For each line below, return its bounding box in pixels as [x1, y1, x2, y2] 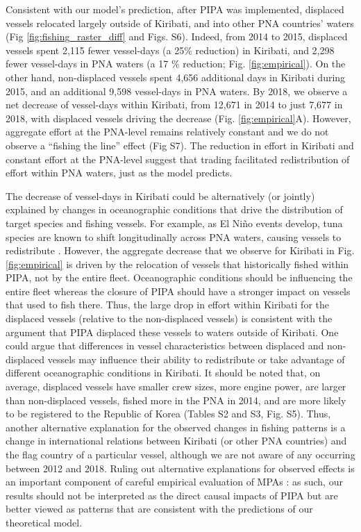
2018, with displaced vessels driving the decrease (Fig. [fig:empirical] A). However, [6, 110, 351, 125]
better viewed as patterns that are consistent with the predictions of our [6, 501, 313, 516]
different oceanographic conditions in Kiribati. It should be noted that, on [6, 365, 321, 380]
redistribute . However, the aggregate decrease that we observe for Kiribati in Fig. [6, 243, 355, 258]
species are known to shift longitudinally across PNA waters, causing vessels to [6, 229, 342, 244]
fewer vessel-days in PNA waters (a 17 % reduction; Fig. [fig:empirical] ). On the [6, 56, 346, 71]
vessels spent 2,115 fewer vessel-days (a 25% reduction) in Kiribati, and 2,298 [6, 42, 335, 57]
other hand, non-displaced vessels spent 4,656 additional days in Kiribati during [6, 69, 346, 84]
